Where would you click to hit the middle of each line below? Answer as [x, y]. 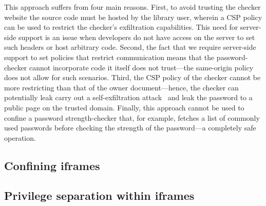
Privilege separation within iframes [99, 195]
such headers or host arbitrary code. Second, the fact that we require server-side [130, 47]
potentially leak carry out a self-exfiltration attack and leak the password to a [128, 97]
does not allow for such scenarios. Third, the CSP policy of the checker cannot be [132, 77]
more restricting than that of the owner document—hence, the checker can [121, 87]
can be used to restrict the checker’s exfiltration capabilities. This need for [121, 27]
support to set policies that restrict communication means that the [109, 57]
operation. [20, 137]
